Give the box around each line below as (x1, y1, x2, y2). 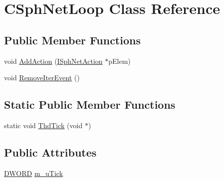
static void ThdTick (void (4, 120, 83, 130)
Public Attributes (4, 144, 97, 160)
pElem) (108, 55, 131, 66)
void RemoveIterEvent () (4, 72, 80, 83)
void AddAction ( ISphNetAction (4, 55, 103, 66)
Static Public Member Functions (4, 97, 176, 112)
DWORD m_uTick (4, 168, 63, 178)
